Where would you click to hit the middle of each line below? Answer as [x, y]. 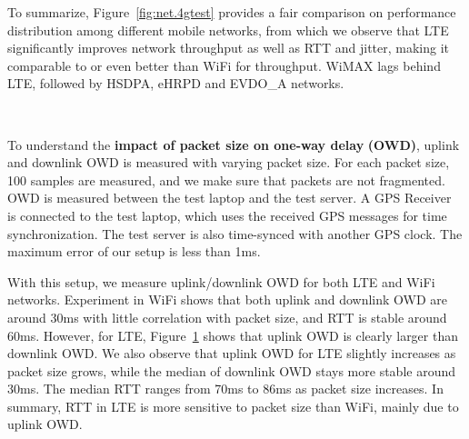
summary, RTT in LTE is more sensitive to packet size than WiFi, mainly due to [233, 406]
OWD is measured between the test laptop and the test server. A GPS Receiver [230, 198]
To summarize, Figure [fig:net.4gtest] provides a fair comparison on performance [232, 12]
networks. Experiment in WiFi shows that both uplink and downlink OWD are [227, 299]
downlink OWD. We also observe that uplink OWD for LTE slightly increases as [232, 353]
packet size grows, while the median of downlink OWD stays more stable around [231, 370]
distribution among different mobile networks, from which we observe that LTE [228, 30]
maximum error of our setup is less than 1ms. [134, 251]
